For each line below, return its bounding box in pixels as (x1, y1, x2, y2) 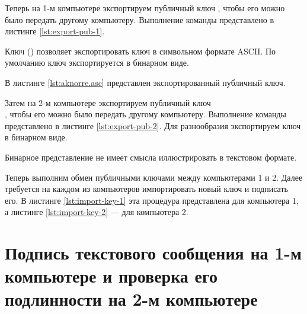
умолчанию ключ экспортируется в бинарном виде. (5, 56, 189, 69)
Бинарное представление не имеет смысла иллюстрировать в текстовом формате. (5, 150, 297, 163)
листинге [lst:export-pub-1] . (5, 25, 105, 37)
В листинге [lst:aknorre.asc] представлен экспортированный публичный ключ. (5, 76, 286, 88)
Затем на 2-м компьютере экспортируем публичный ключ (5, 96, 211, 108)
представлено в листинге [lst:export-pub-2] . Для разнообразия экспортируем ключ (5, 119, 301, 132)
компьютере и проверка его (5, 264, 218, 288)
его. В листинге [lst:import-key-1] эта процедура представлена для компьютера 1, (5, 194, 299, 206)
